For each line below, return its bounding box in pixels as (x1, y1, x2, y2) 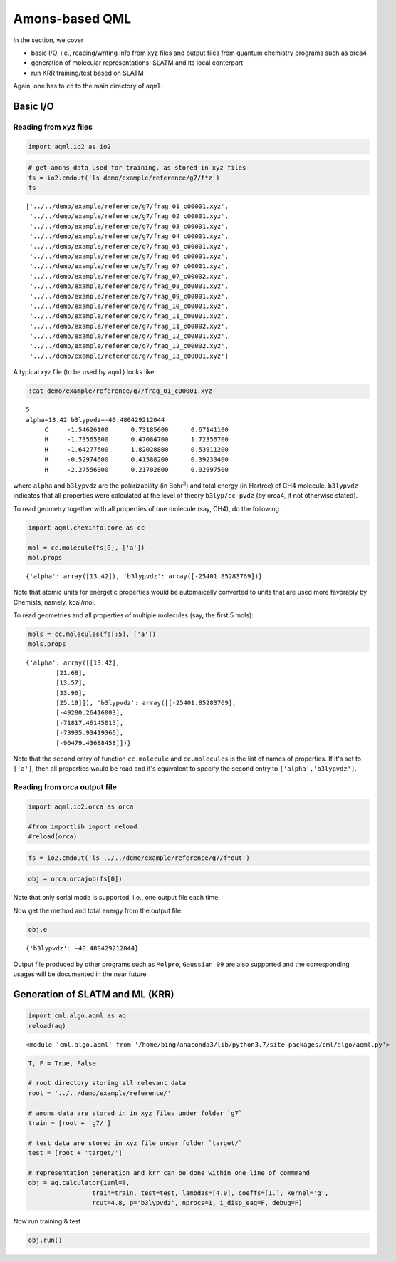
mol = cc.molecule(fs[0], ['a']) (28, 543, 145, 552)
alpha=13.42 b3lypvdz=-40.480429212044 (26, 416, 165, 424)
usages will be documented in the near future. (13, 970, 149, 978)
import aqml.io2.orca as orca (28, 802, 134, 811)
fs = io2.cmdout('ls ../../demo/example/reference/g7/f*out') (28, 853, 250, 862)
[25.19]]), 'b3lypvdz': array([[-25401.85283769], (56, 699, 236, 707)
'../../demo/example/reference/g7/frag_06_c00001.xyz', (29, 252, 229, 260)
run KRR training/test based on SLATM (31, 68, 144, 77)
